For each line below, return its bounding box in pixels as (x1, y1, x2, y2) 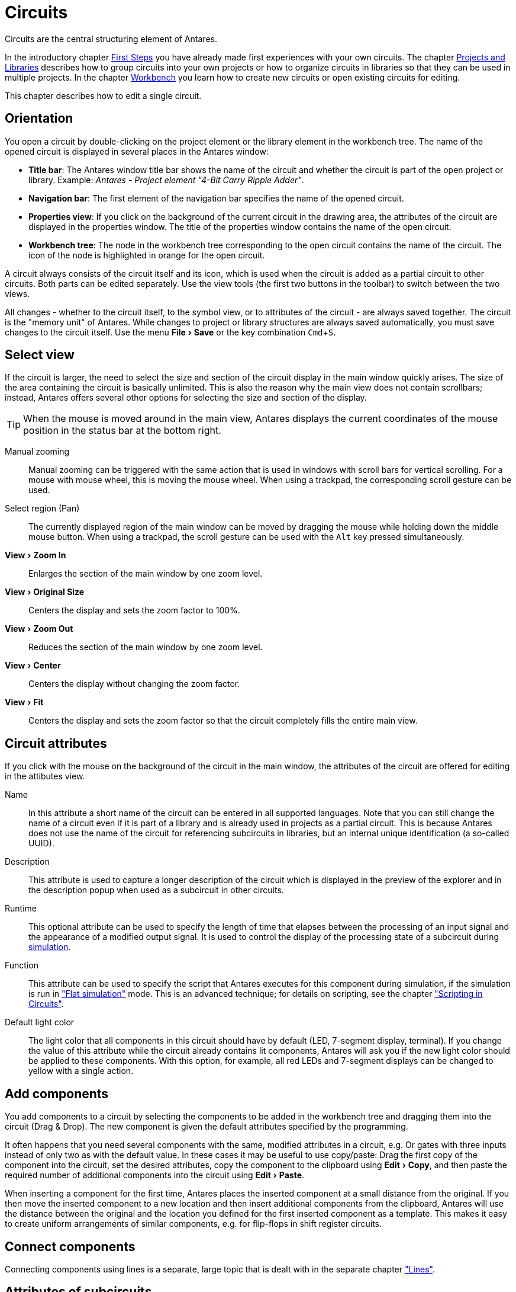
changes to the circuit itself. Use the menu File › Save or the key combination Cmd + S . (5, 327, 336, 337)
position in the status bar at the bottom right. (23, 424, 221, 437)
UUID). (28, 838, 54, 849)
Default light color (5, 1017, 75, 1028)
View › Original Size (5, 587, 85, 597)
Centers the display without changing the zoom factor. (28, 679, 240, 689)
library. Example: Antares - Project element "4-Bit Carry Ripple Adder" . (28, 174, 304, 185)
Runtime (5, 903, 37, 914)
